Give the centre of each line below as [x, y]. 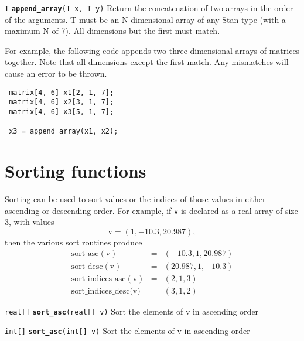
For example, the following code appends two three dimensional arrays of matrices [152, 50]
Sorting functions [76, 171]
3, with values [30, 222]
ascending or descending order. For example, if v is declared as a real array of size [151, 210]
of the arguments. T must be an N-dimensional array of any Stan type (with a [145, 19]
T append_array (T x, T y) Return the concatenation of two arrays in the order [149, 8]
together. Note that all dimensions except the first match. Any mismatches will [147, 62]
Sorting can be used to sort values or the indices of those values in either [135, 199]
